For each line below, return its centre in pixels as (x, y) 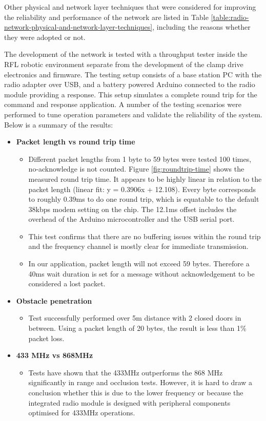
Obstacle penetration (54, 300)
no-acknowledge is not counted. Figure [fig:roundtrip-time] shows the (136, 169)
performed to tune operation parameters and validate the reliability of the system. (133, 114)
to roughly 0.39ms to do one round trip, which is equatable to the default (144, 199)
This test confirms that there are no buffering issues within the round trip (145, 236)
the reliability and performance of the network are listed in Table (106, 17)
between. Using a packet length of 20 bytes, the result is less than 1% (137, 328)
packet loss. (46, 338)
